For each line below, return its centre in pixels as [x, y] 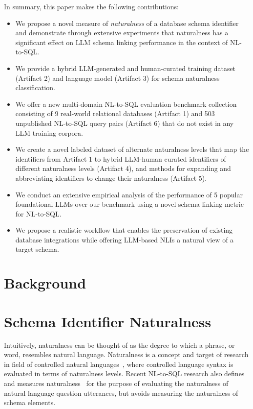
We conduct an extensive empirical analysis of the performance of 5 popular [129, 194]
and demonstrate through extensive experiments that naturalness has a [122, 33]
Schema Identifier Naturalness [108, 321]
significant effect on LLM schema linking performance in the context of [122, 42]
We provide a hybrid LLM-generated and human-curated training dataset [126, 68]
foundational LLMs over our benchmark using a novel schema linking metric [129, 204]
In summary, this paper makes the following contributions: [91, 6]
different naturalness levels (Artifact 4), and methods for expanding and [123, 168]
